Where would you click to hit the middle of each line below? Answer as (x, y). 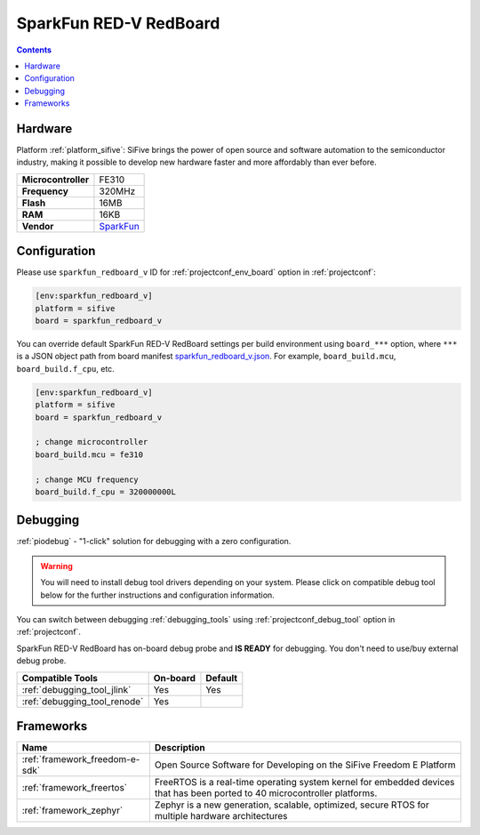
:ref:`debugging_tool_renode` (83, 701)
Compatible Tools (60, 678)
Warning (56, 566)
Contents (34, 50)
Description (180, 748)
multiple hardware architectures (221, 816)
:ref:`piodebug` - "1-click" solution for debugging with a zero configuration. (154, 542)
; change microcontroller (92, 442)
